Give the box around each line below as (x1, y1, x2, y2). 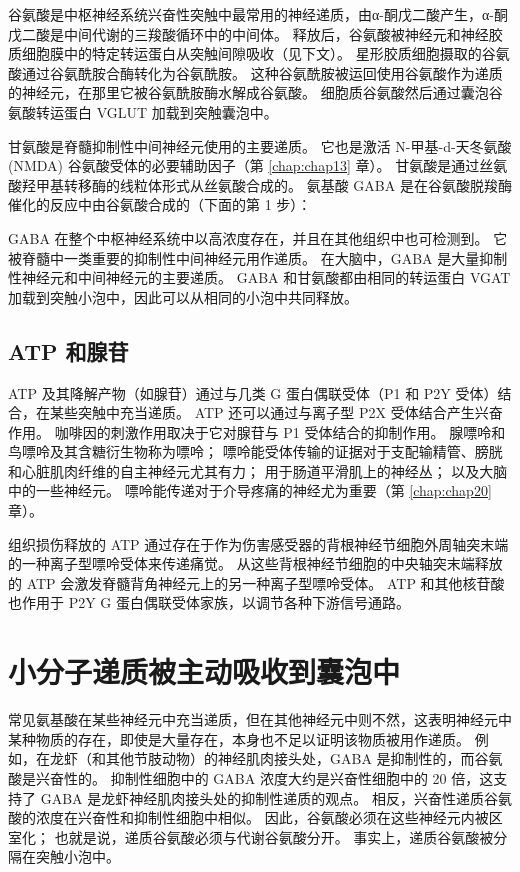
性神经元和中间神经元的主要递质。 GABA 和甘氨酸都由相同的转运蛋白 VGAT (8, 267, 511, 288)
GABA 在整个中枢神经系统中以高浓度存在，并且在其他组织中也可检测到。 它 (8, 227, 508, 248)
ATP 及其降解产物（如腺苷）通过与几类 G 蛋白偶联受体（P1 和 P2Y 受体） (8, 382, 498, 403)
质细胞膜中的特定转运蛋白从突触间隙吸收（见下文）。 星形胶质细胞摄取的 (8, 43, 482, 64)
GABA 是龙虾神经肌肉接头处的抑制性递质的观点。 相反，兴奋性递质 (40, 787, 484, 808)
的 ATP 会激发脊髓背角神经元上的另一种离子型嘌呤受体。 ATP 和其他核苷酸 (8, 572, 505, 593)
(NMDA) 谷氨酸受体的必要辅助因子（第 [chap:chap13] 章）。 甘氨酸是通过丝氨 (8, 155, 508, 176)
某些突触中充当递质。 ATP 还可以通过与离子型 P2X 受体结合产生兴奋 (49, 402, 503, 423)
